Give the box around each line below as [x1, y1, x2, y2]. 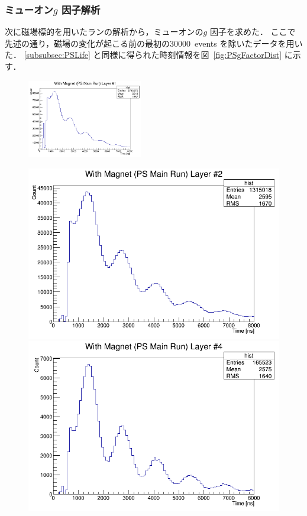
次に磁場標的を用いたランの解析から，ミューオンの [5, 25, 203, 38]
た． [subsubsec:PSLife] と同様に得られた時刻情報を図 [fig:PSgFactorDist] [5, 48, 282, 61]
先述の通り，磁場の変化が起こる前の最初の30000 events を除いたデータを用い [5, 37, 303, 49]
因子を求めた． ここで [209, 25, 296, 38]
